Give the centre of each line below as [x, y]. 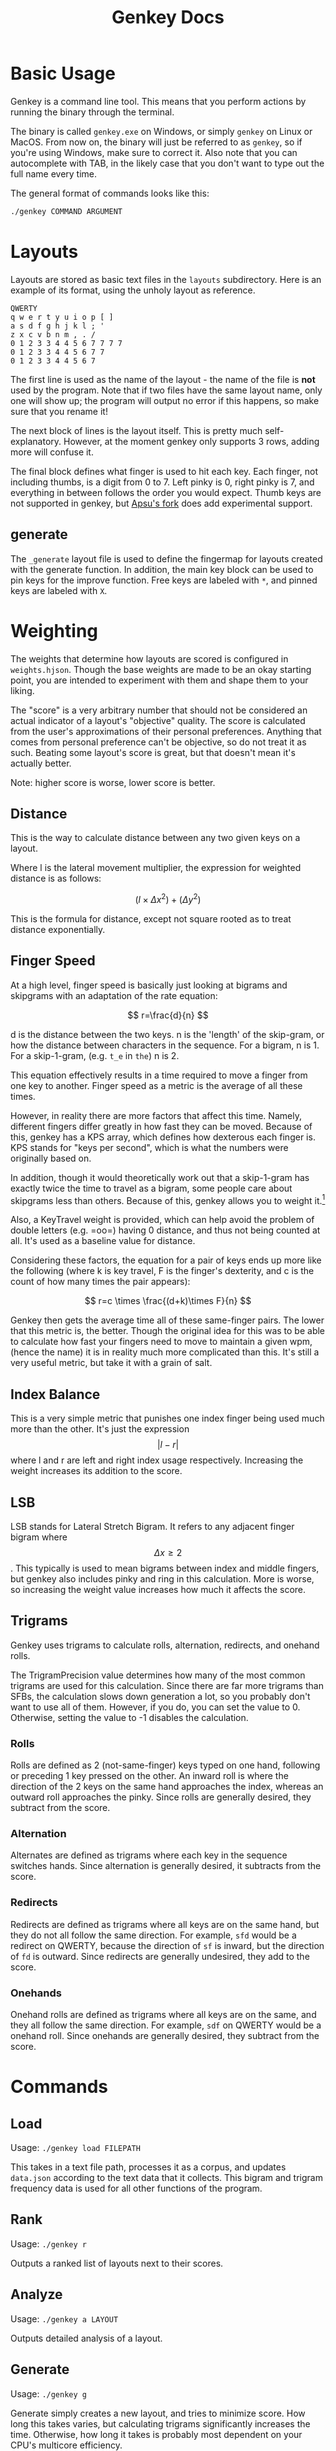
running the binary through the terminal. [92, 112]
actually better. [41, 763]
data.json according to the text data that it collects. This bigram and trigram [166, 2178]
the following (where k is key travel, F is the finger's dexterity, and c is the [162, 1271]
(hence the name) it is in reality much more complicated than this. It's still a [165, 1352]
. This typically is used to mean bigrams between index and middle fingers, [165, 1568]
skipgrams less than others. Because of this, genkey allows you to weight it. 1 [168, 1199]
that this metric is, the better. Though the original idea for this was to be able [168, 1331]
